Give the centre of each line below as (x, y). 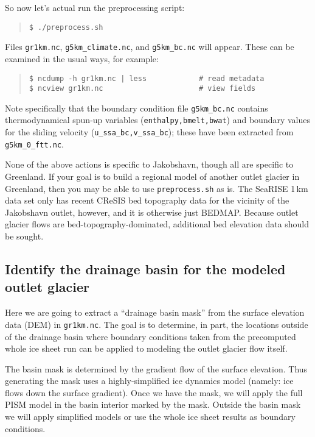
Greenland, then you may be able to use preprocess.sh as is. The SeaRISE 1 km (157, 188)
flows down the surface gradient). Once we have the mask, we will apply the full (154, 392)
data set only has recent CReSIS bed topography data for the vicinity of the (147, 200)
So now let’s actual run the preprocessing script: (95, 7)
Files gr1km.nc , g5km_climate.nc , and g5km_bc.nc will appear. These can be (150, 47)
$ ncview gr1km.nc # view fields (142, 89)
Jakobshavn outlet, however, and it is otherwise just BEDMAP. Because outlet (152, 212)
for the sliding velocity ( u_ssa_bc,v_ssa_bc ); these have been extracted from (149, 132)
